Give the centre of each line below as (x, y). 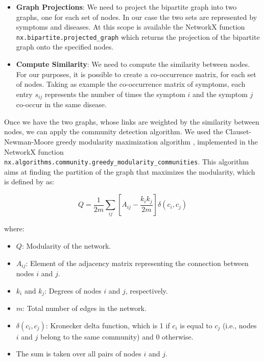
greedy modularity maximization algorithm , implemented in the (157, 142)
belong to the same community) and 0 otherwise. (117, 336)
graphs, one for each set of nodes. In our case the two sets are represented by (137, 17)
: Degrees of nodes (73, 290)
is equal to (196, 325)
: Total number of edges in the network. (85, 308)
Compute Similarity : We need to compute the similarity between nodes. (133, 64)
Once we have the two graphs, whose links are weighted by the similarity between (132, 121)
